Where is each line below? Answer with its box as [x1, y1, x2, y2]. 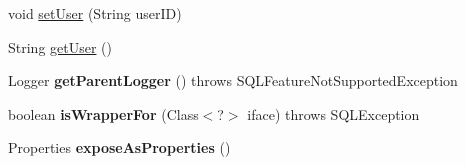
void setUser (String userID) [8, 3, 182, 23]
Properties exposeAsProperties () [8, 137, 231, 158]
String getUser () [8, 36, 113, 57]
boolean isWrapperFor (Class [8, 103, 199, 124]
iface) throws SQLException [247, 103, 420, 124]
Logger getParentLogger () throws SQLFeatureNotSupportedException [8, 70, 458, 91]
